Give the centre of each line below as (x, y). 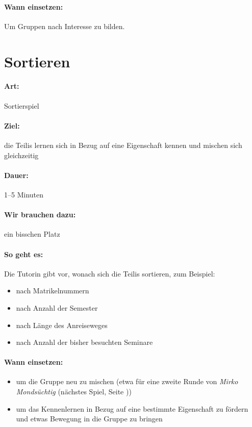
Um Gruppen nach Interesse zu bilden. (65, 26)
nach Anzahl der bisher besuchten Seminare (84, 342)
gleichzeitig (21, 155)
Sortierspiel (22, 105)
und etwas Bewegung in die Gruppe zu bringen (89, 419)
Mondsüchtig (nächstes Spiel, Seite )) (74, 392)
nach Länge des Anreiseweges (62, 325)
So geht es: (24, 254)
